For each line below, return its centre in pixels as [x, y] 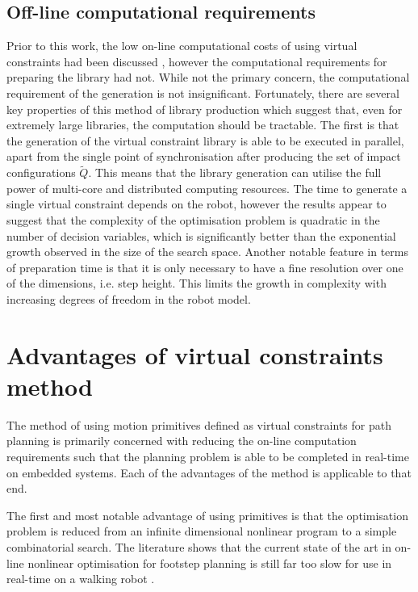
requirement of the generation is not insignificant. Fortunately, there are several [203, 92]
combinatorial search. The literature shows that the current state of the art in [199, 546]
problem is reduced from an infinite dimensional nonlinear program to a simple [202, 531]
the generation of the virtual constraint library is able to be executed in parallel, [205, 140]
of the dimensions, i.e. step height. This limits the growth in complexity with [196, 283]
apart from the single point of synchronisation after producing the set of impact [204, 156]
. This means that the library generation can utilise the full [235, 172]
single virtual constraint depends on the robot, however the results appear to [196, 204]
